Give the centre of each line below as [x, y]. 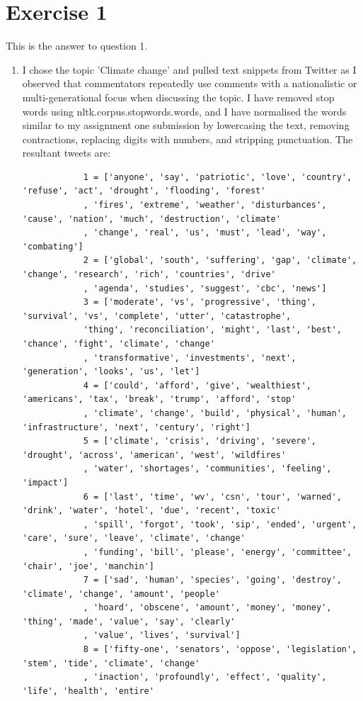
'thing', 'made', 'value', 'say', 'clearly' [129, 621]
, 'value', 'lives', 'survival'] [162, 635]
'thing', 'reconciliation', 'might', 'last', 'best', [212, 330]
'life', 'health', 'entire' [88, 691]
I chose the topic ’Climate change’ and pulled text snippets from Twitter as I [189, 69]
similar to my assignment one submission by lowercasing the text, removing [186, 125]
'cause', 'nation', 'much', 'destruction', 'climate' [151, 219]
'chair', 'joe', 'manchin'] [88, 566]
